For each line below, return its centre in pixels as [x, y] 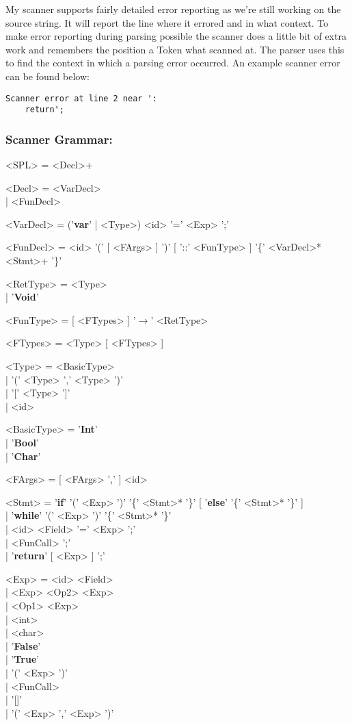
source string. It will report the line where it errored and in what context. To [167, 22]
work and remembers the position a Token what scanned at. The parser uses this [175, 49]
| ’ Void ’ [22, 297]
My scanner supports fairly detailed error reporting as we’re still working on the [173, 9]
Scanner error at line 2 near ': [81, 98]
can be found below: [48, 76]
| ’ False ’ [23, 645]
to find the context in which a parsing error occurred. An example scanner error [173, 63]
